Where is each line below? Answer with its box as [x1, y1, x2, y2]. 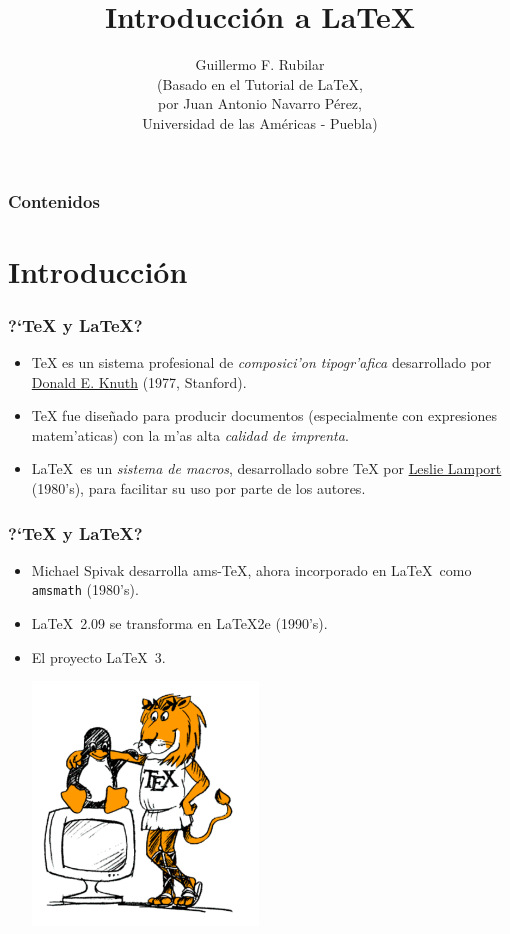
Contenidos [8, 188, 100, 213]
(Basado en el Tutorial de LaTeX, [157, 73, 363, 94]
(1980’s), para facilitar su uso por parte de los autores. [31, 477, 366, 498]
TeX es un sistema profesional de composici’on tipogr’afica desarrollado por [31, 352, 492, 373]
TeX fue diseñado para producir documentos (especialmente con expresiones [31, 405, 498, 426]
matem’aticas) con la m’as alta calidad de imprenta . [31, 424, 349, 445]
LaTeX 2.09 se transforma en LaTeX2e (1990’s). [31, 613, 328, 634]
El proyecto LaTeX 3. [31, 646, 166, 667]
